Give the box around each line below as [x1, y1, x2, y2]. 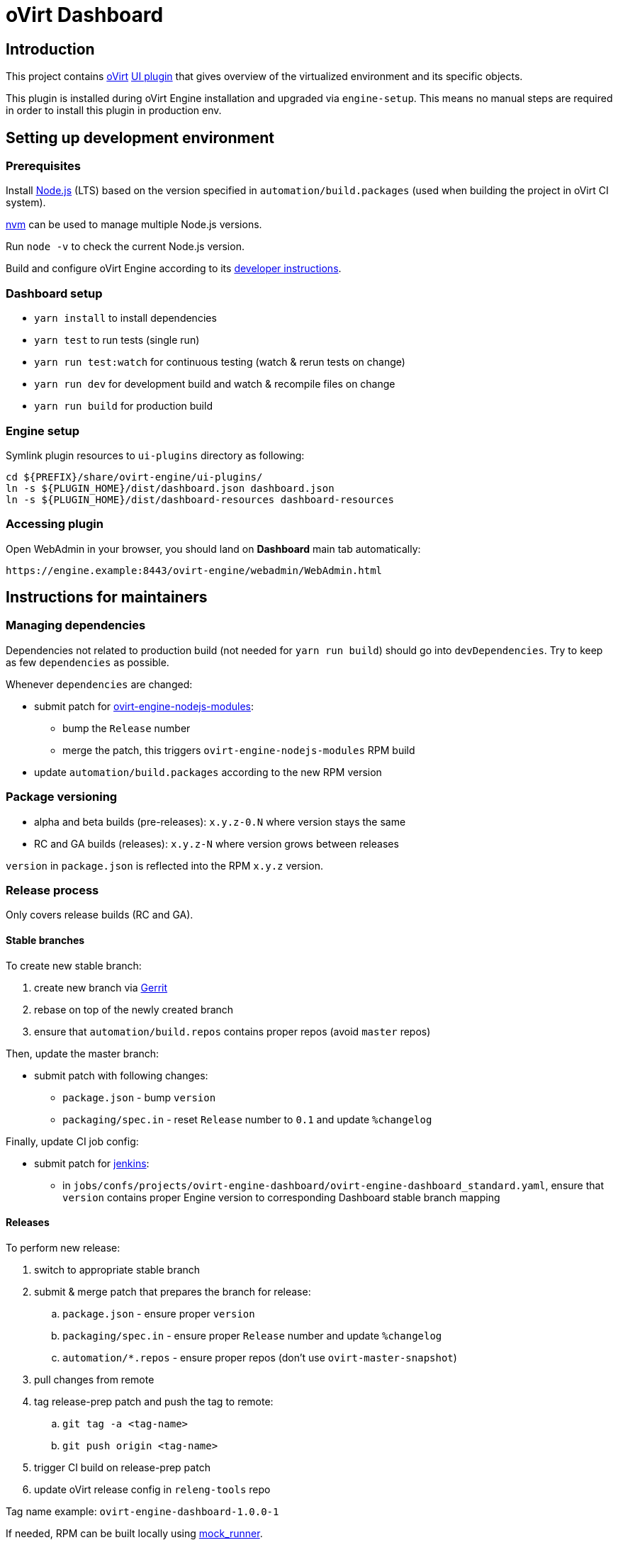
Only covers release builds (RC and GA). [6, 909, 193, 921]
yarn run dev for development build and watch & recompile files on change [34, 378, 395, 391]
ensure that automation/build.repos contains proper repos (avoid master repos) [34, 1025, 431, 1038]
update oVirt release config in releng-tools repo [34, 1483, 271, 1495]
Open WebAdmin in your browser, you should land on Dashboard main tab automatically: [6, 542, 421, 555]
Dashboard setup [6, 286, 103, 300]
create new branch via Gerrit [34, 981, 168, 994]
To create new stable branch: [6, 959, 142, 972]
